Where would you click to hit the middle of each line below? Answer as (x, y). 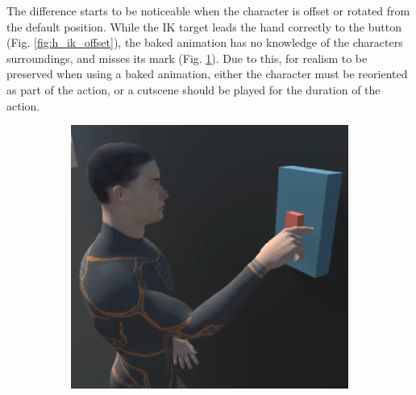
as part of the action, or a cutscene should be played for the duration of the (193, 89)
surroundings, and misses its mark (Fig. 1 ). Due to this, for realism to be (187, 58)
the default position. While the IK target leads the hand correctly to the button (204, 26)
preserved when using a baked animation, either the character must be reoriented (207, 74)
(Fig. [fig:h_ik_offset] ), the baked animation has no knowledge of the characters (205, 42)
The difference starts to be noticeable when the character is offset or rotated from (208, 10)
